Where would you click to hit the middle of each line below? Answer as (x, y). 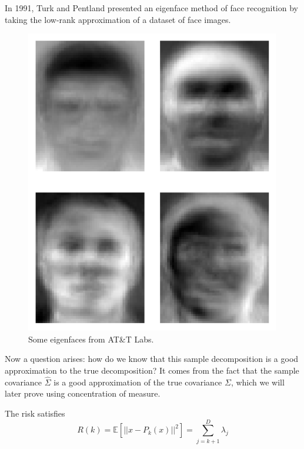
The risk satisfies (35, 413)
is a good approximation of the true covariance (138, 382)
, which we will (258, 382)
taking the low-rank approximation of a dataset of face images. (118, 19)
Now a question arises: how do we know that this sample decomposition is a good (152, 359)
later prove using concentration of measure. (83, 393)
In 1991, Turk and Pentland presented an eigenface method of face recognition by (151, 8)
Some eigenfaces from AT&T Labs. (91, 339)
